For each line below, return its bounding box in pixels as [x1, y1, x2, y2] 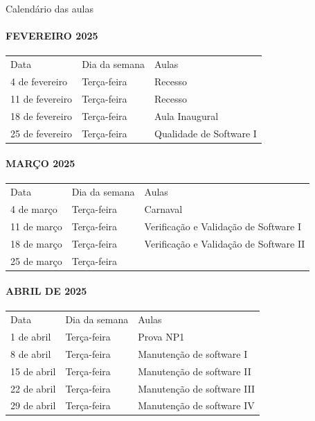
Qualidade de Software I [154, 126, 257, 140]
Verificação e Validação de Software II [144, 236, 305, 250]
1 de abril [10, 329, 51, 344]
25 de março [10, 253, 62, 268]
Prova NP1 [138, 329, 185, 344]
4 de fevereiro [10, 74, 68, 88]
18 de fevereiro [10, 108, 73, 123]
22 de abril [10, 381, 56, 395]
